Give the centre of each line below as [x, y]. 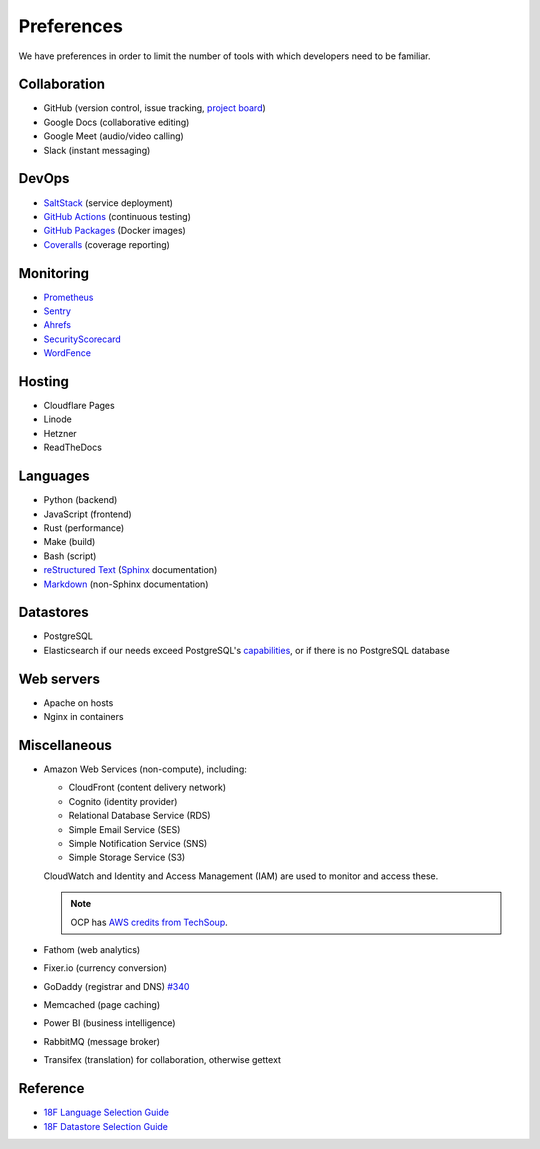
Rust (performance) [84, 527]
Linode [57, 419]
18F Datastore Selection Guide [106, 1126]
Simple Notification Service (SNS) [138, 843]
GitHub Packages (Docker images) [115, 231]
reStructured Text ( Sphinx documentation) [130, 570]
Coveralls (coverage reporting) [106, 244]
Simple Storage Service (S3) [127, 857]
